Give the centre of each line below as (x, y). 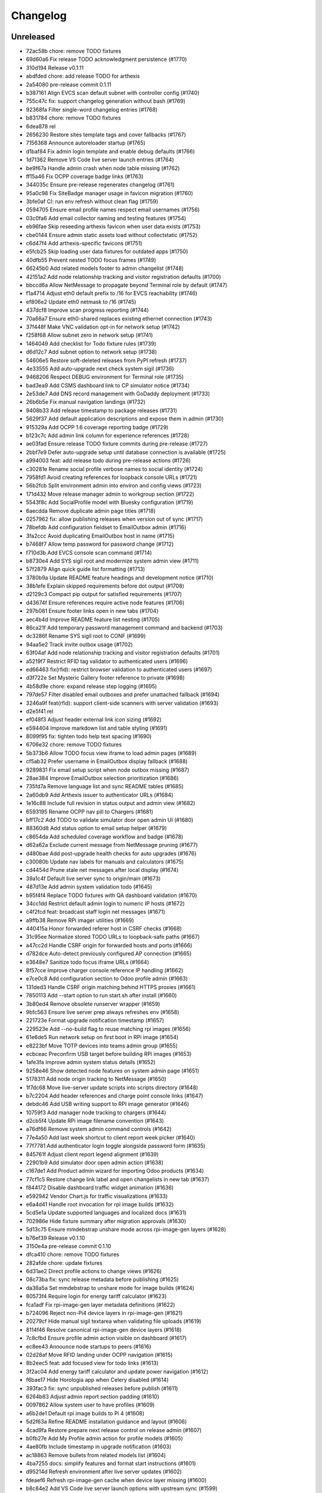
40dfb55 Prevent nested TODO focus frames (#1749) (91, 260)
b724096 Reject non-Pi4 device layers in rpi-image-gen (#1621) (104, 1313)
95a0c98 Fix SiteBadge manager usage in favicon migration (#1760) (109, 193)
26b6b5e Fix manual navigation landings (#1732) (86, 402)
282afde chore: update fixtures (64, 1262)
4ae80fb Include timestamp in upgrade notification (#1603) (99, 1447)
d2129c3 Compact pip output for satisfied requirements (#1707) (104, 594)
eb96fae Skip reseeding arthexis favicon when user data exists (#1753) (113, 226)
